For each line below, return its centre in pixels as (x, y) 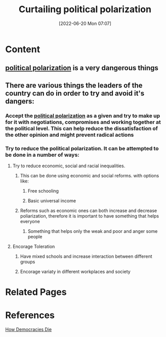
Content (23, 49)
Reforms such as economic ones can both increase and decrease (89, 210)
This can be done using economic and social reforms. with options (90, 175)
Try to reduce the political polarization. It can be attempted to (82, 148)
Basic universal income (52, 201)
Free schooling (43, 191)
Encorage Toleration (34, 246)
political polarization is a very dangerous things (82, 68)
